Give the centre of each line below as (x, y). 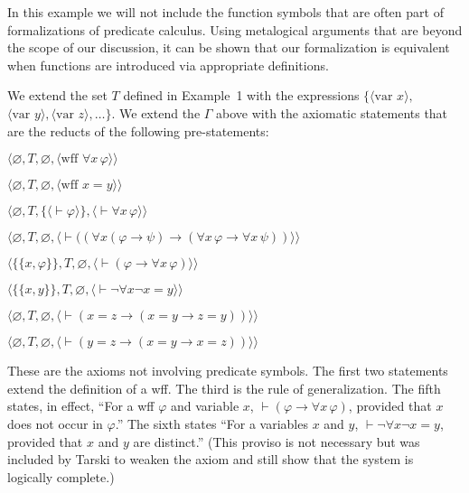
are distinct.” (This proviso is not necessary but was (277, 441)
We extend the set (57, 95)
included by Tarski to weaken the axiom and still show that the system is (211, 459)
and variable (205, 406)
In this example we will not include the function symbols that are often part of (225, 12)
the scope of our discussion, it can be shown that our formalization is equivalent (229, 47)
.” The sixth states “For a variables (211, 423)
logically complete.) (61, 476)
